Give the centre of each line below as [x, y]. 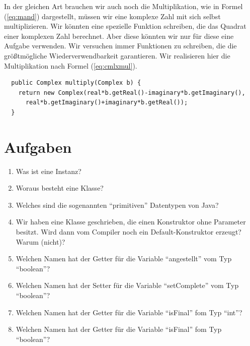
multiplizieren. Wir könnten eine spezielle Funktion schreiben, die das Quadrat [125, 26]
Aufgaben [38, 147]
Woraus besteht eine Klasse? [60, 188]
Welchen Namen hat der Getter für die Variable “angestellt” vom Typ [124, 258]
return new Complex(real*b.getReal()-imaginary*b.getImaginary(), [132, 93]
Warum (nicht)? [40, 241]
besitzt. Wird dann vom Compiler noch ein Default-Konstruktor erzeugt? [129, 232]
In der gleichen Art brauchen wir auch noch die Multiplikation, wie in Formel [123, 6]
